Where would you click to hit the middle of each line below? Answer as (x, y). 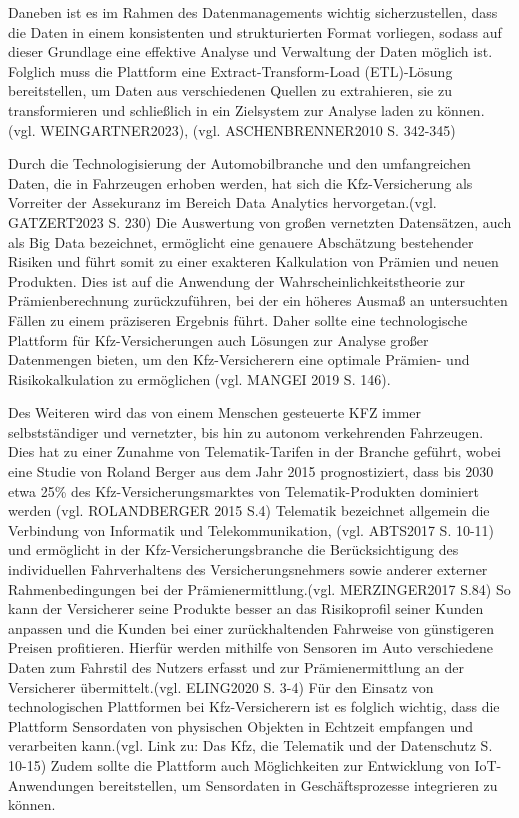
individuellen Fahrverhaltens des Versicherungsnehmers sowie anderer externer (248, 569)
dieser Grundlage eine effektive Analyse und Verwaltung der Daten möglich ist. (250, 51)
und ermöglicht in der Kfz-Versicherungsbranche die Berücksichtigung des (233, 549)
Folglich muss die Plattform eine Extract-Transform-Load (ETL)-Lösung (230, 70)
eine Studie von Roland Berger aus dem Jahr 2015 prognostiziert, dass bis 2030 (251, 471)
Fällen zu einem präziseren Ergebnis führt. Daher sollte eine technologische (238, 319)
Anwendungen (51, 784)
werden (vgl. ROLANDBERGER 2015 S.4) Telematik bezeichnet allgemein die (249, 510)
